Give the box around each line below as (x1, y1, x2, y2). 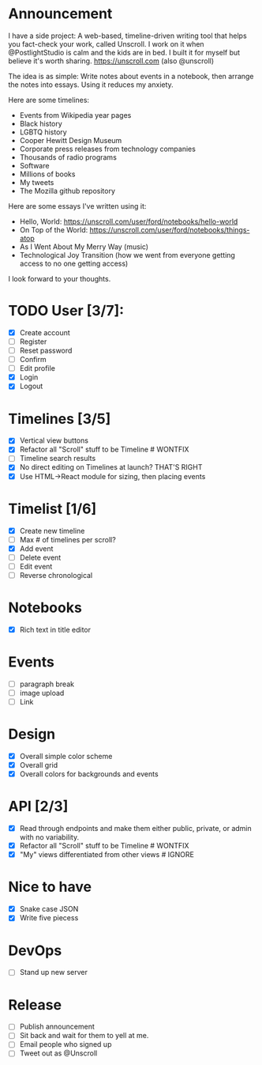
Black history (19, 119, 63, 128)
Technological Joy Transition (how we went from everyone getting (19, 250, 235, 259)
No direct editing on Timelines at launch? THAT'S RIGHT (19, 463, 203, 472)
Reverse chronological (19, 570, 93, 580)
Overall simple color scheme (19, 751, 113, 761)
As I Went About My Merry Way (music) (19, 242, 148, 251)
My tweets (19, 177, 54, 187)
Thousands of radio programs (19, 152, 117, 162)
